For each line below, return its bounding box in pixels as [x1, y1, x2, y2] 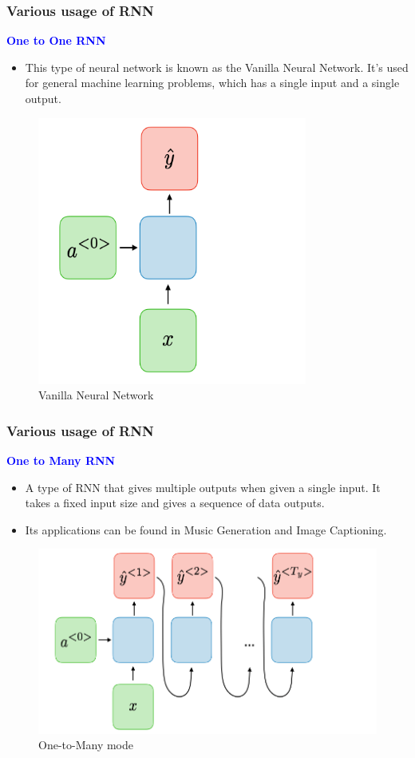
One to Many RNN [6, 452, 116, 468]
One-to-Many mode [38, 736, 133, 753]
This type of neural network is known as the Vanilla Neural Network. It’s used [25, 58, 409, 75]
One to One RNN [6, 32, 106, 49]
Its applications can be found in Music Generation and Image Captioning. [25, 521, 387, 538]
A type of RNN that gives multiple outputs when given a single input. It [25, 478, 381, 495]
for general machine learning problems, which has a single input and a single [25, 74, 400, 91]
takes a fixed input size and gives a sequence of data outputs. [25, 494, 325, 511]
